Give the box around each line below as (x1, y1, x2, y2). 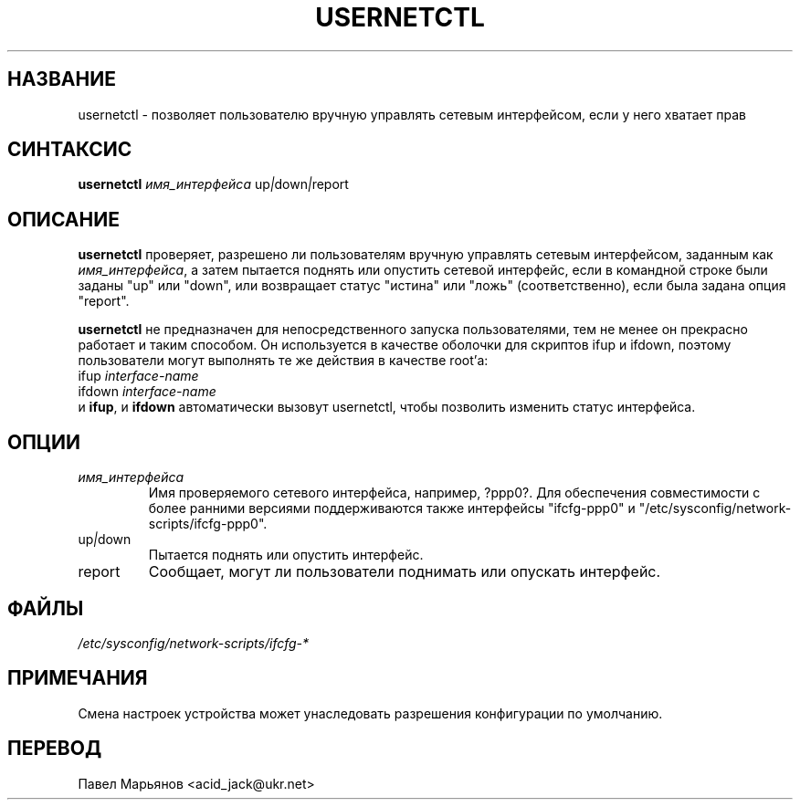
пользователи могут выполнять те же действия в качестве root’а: (78, 352, 489, 369)
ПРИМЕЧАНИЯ (7, 666, 148, 690)
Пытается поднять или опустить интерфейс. (148, 547, 424, 563)
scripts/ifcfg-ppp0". (148, 516, 268, 532)
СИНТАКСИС (7, 138, 132, 162)
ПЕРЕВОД (7, 737, 102, 760)
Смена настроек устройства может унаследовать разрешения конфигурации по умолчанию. (78, 705, 663, 721)
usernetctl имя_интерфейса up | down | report (78, 176, 349, 193)
